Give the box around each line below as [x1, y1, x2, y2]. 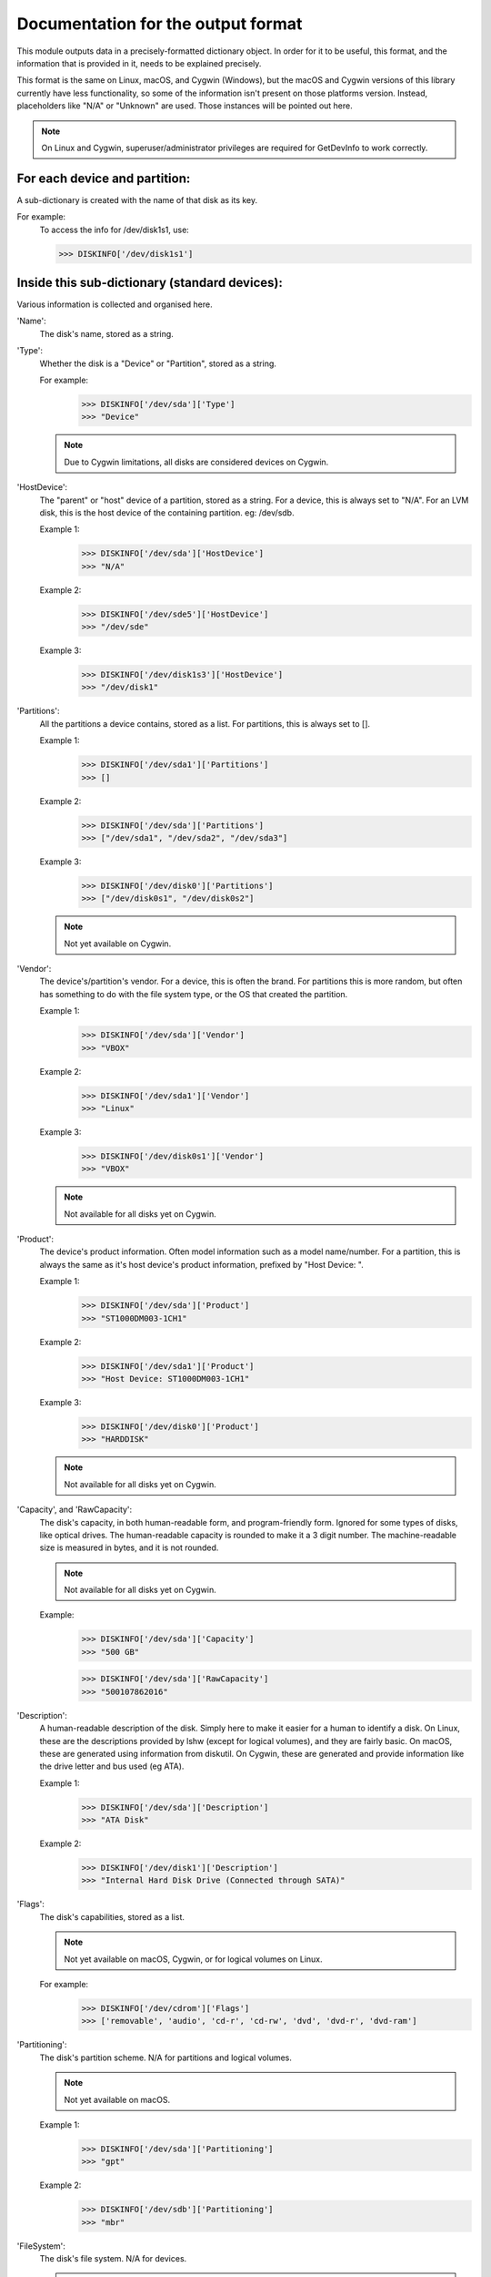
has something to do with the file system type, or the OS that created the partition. [39, 988, 348, 999]
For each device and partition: [16, 170, 191, 186]
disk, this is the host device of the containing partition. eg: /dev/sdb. [39, 506, 295, 518]
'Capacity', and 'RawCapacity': [16, 1504, 133, 1516]
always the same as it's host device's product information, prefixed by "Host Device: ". [39, 1259, 364, 1270]
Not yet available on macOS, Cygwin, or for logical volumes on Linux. [64, 1954, 323, 1965]
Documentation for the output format [16, 14, 303, 34]
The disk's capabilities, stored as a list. [39, 1911, 185, 1922]
